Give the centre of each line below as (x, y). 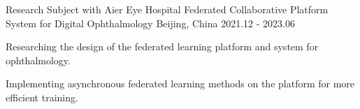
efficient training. (42, 97)
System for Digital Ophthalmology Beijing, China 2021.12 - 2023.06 (150, 23)
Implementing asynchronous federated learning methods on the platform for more (180, 83)
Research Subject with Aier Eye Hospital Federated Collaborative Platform (167, 9)
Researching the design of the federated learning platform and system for (162, 46)
